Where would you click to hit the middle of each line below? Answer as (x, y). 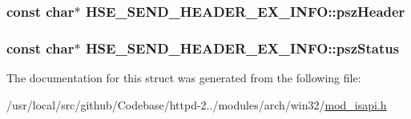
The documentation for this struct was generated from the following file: (184, 78)
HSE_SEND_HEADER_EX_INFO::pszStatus (242, 48)
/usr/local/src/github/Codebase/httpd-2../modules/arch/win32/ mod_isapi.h (197, 104)
